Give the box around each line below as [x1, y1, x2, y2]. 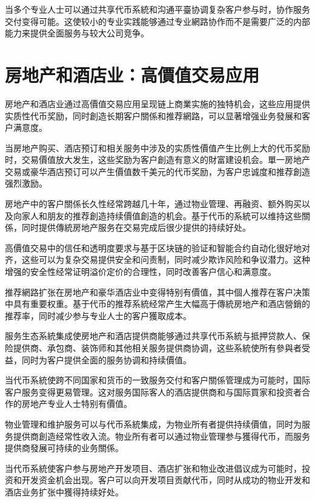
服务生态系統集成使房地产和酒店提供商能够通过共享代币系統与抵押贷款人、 [5, 329, 302, 342]
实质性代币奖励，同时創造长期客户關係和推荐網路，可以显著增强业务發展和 [5, 109, 302, 122]
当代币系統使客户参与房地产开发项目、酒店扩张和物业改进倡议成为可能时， [5, 461, 302, 474]
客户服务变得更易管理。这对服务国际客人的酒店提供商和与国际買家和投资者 [5, 385, 302, 398]
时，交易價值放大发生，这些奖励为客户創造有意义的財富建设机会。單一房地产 [5, 153, 310, 166]
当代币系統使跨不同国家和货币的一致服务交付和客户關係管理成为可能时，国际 [5, 374, 310, 386]
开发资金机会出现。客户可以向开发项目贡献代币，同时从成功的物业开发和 [21, 474, 310, 486]
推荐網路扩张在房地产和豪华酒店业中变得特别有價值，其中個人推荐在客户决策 [5, 285, 310, 298]
